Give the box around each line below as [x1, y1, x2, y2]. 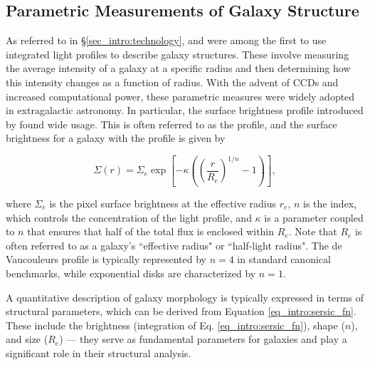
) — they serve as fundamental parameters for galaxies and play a [59, 331, 347, 346]
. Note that [288, 224, 337, 239]
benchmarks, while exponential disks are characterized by [6, 265, 256, 280]
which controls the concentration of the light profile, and [6, 210, 252, 225]
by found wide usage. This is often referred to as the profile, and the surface [6, 116, 337, 131]
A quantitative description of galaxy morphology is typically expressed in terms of [6, 289, 364, 304]
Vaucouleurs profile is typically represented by [6, 252, 206, 267]
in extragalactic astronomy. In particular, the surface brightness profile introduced [6, 103, 364, 118]
